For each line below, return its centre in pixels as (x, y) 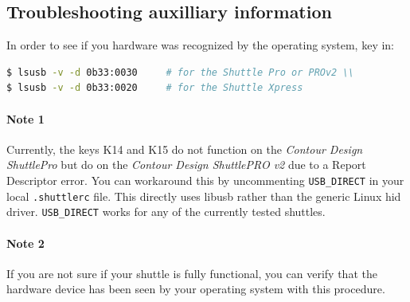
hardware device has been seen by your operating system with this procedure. (196, 289)
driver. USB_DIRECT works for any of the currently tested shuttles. (166, 212)
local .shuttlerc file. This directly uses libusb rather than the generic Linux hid (204, 196)
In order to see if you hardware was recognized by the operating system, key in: (201, 45)
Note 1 (25, 118)
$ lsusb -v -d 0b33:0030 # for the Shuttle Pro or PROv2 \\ (180, 72)
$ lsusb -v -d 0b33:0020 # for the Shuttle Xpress (155, 88)
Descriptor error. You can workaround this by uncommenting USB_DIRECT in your (205, 180)
